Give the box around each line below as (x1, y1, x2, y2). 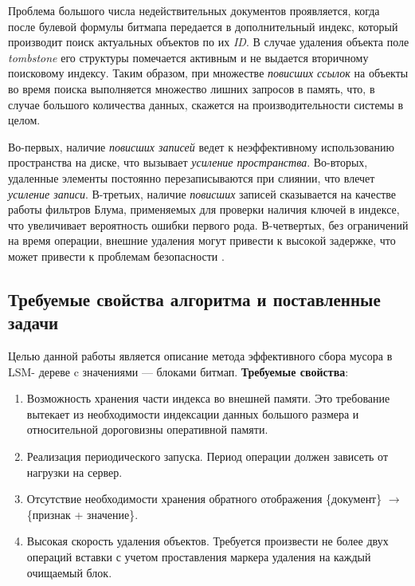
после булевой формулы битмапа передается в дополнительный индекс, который (8, 18, 398, 34)
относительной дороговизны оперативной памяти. (26, 421, 268, 438)
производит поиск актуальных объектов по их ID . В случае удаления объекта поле (8, 33, 409, 50)
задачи (8, 310, 59, 335)
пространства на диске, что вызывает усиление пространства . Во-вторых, (8, 154, 368, 171)
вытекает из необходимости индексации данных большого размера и (26, 405, 359, 422)
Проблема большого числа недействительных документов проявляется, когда (8, 2, 380, 18)
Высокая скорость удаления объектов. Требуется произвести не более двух (26, 533, 389, 549)
